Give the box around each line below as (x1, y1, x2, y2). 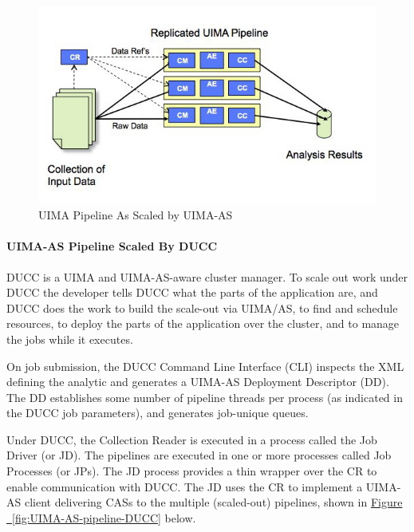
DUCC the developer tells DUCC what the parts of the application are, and (6, 284, 378, 301)
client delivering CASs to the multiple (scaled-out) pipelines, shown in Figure (24, 494, 403, 510)
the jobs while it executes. (6, 330, 133, 347)
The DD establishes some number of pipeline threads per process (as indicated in (6, 388, 403, 405)
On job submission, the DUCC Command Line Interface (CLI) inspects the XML (6, 357, 404, 374)
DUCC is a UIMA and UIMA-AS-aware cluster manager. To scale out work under (6, 268, 408, 285)
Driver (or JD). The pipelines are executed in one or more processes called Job (6, 447, 392, 463)
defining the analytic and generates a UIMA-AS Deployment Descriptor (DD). (6, 373, 389, 390)
